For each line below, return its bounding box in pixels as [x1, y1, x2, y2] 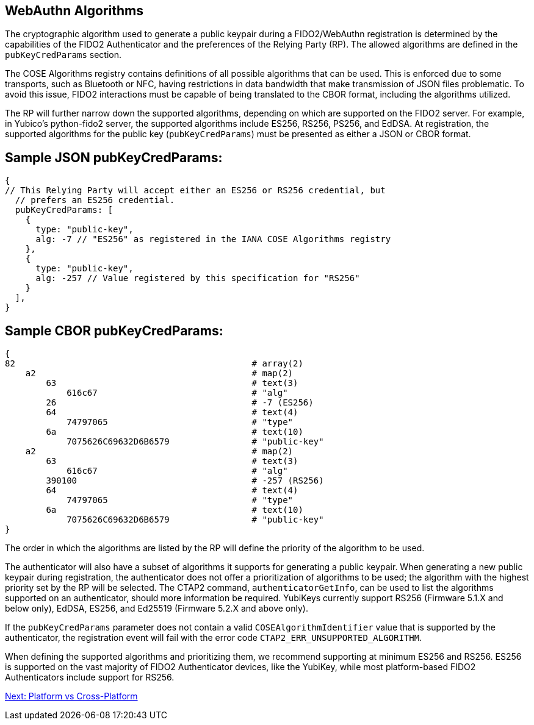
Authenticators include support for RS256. [5, 672, 175, 683]
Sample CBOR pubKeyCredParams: [5, 323, 223, 338]
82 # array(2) [5, 359, 303, 369]
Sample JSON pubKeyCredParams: [5, 149, 223, 165]
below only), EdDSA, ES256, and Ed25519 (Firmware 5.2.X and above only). [5, 603, 308, 614]
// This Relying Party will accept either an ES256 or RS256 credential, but [5, 185, 386, 196]
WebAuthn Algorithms [5, 3, 143, 18]
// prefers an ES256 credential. [15, 195, 175, 205]
